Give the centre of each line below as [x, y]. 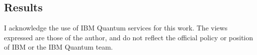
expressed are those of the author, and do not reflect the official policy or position [129, 37]
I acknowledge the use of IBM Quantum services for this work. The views [116, 28]
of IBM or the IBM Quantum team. [58, 47]
